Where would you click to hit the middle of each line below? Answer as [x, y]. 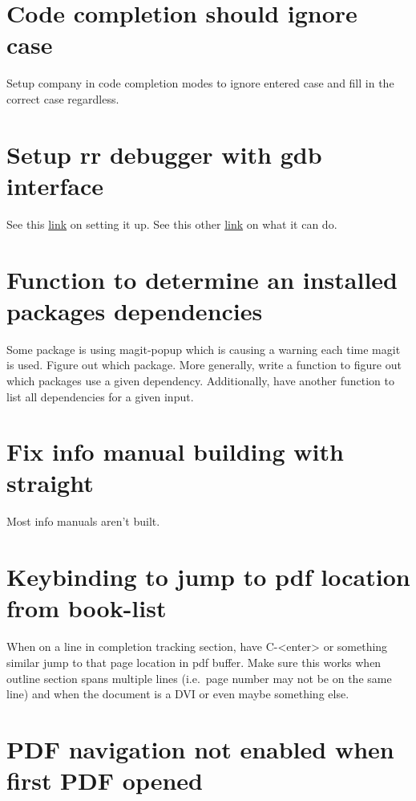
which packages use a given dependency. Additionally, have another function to [201, 380]
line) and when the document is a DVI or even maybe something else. [178, 694]
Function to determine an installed [202, 279]
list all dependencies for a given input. [100, 396]
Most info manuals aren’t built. [83, 521]
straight [50, 483]
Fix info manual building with [175, 451]
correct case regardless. [63, 98]
